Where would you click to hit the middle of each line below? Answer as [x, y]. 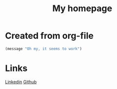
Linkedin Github [21, 82]
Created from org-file [49, 36]
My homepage [82, 9]
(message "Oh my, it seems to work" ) [44, 49]
